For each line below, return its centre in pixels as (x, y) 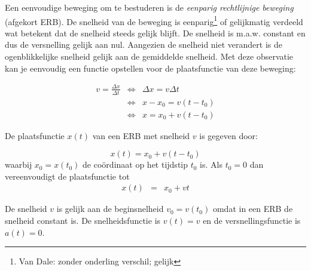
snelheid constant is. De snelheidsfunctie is (83, 221)
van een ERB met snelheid (141, 135)
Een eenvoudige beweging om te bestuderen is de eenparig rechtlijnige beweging (149, 7)
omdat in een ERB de (253, 209)
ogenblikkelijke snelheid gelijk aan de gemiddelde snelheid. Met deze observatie (149, 56)
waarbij (19, 164)
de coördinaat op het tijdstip (135, 164)
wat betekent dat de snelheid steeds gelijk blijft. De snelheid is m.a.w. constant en (155, 33)
